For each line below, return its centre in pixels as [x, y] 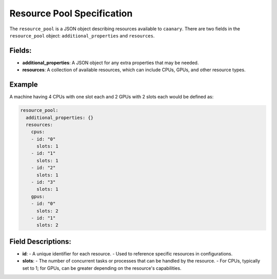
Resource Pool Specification [71, 13]
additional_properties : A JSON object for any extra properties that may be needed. [111, 63]
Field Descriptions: [40, 241]
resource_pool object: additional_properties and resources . [82, 35]
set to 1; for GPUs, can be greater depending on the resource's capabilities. [102, 268]
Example [24, 85]
